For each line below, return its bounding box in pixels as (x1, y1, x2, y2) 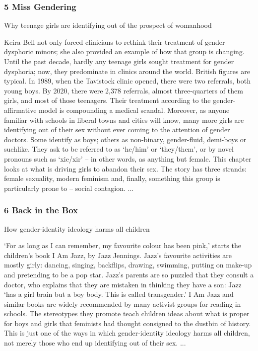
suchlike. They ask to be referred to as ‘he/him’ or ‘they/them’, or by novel (4, 144, 234, 154)
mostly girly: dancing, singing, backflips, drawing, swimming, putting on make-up (4, 260, 252, 270)
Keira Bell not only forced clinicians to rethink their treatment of (4, 36, 203, 47)
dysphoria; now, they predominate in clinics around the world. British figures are (4, 66, 250, 76)
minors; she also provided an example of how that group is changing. (35, 46, 245, 57)
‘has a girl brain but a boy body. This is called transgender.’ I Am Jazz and (4, 289, 234, 299)
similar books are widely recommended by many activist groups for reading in (4, 298, 241, 309)
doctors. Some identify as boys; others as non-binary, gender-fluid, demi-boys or (4, 134, 247, 144)
